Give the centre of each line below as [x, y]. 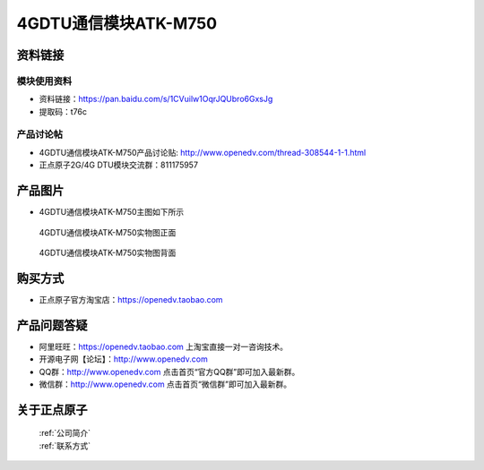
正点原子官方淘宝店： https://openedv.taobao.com [131, 299]
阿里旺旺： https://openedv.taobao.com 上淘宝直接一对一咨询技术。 [164, 346]
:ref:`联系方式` [65, 445]
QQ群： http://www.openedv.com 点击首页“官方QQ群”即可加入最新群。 [169, 372]
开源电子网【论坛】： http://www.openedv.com [123, 359]
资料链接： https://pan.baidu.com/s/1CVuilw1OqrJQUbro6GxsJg [156, 99]
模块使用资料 [44, 81]
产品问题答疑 [52, 325]
